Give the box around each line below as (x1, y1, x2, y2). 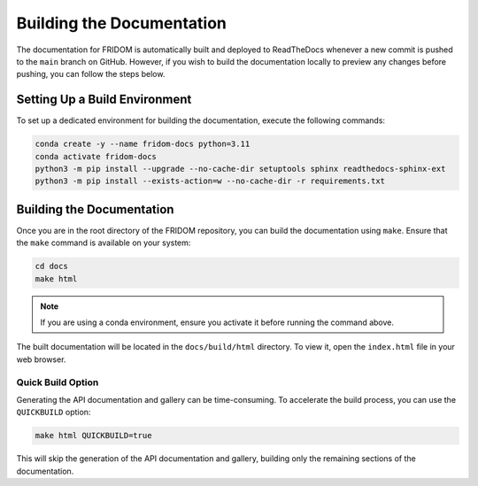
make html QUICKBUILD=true (35, 430, 152, 441)
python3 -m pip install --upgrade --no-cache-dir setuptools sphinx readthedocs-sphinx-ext (35, 164, 446, 174)
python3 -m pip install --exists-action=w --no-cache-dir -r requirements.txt (35, 176, 385, 186)
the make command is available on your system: (16, 237, 191, 248)
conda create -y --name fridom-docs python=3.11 (35, 139, 251, 150)
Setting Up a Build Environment (16, 92, 192, 107)
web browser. (16, 354, 66, 365)
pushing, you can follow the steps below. (16, 69, 166, 80)
